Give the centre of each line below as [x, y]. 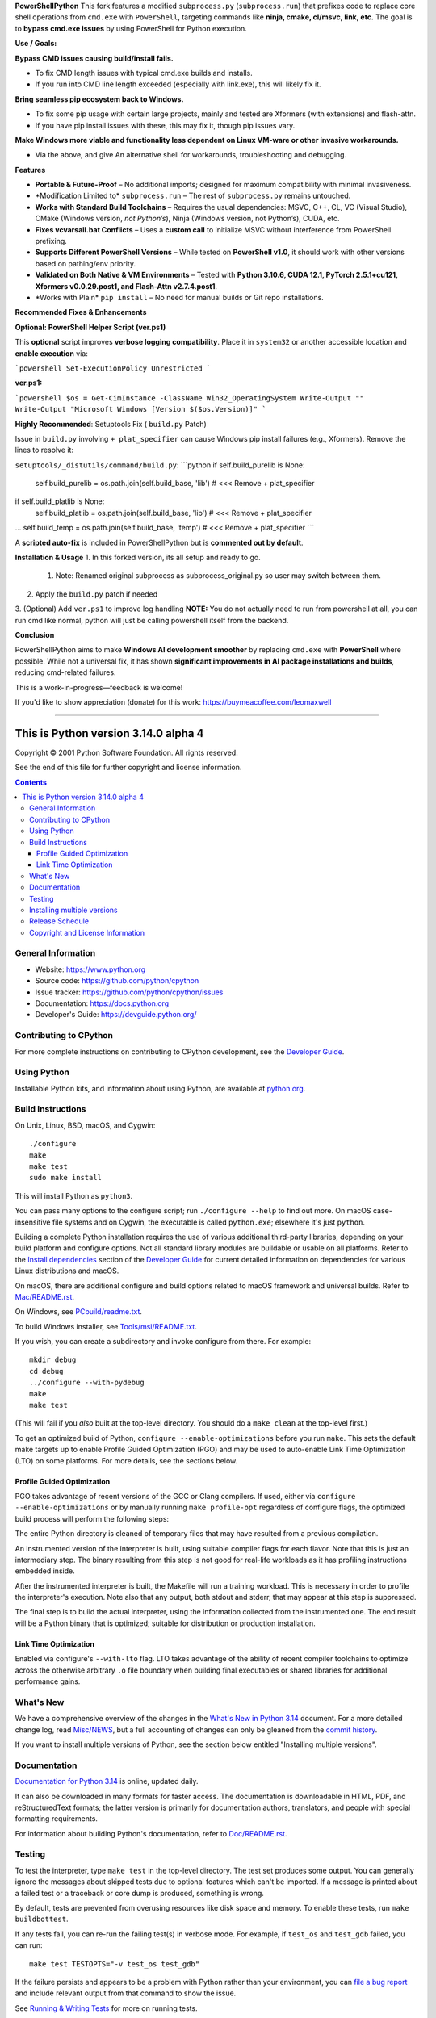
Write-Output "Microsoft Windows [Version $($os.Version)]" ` [140, 409]
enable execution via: [51, 353]
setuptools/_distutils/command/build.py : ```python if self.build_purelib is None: [160, 465]
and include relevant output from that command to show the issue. [126, 1993]
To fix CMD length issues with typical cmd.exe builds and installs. [144, 73]
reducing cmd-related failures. [65, 672]
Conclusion [35, 634]
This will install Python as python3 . [74, 1195]
